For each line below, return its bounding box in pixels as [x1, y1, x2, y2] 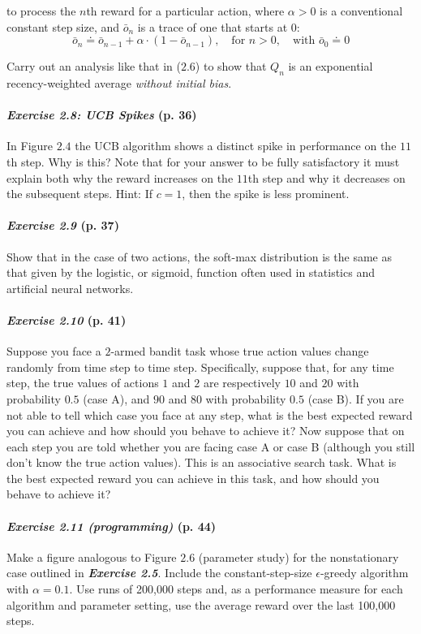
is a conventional [320, 2, 403, 19]
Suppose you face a [6, 343, 101, 360]
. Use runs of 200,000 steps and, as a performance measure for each [69, 580, 403, 597]
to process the [6, 2, 76, 19]
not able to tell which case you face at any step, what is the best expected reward [6, 406, 413, 423]
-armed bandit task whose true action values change [110, 343, 369, 360]
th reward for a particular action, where [86, 2, 285, 19]
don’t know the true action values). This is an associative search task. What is [6, 454, 397, 471]
